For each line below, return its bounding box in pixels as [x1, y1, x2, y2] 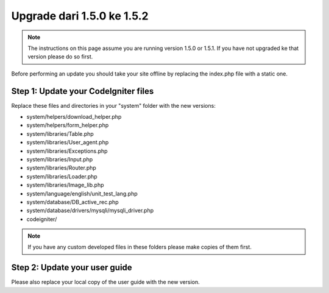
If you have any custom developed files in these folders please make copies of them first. [27, 244, 252, 251]
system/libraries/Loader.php [26, 172, 97, 180]
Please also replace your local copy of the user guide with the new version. [11, 278, 200, 286]
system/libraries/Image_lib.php [26, 182, 104, 189]
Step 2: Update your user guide [11, 263, 132, 273]
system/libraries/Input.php [26, 155, 93, 163]
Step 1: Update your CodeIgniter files [11, 86, 154, 96]
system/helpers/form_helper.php [26, 122, 109, 129]
